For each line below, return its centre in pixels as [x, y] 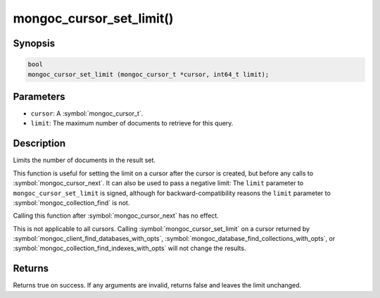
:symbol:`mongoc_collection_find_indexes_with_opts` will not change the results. [129, 248]
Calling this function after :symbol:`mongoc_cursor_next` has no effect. [116, 216]
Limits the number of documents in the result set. [84, 160]
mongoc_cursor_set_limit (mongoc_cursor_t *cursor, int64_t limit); [148, 74]
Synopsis [34, 43]
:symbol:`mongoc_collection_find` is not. [71, 203]
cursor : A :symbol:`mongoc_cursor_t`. [87, 113]
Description [39, 143]
